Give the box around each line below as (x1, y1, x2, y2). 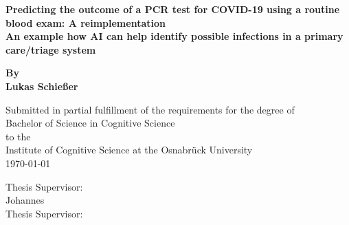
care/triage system (5, 42, 96, 56)
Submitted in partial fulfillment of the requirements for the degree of (5, 102, 295, 116)
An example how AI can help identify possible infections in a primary (5, 29, 344, 43)
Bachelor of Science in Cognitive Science (5, 116, 175, 130)
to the (5, 129, 31, 143)
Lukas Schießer (5, 78, 78, 93)
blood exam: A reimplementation (5, 15, 166, 30)
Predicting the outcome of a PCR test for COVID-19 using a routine (5, 2, 340, 16)
